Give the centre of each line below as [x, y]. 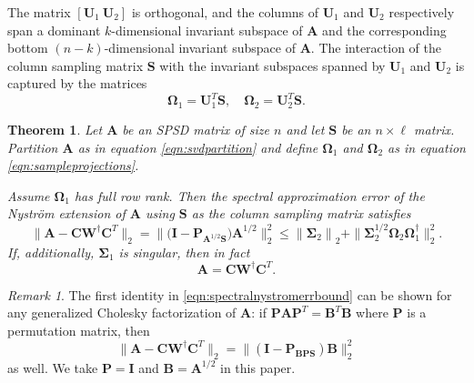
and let [305, 129]
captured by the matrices [77, 83]
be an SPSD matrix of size [196, 129]
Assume [29, 195]
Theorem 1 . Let [55, 129]
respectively [422, 12]
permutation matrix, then [79, 330]
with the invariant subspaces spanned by [272, 65]
